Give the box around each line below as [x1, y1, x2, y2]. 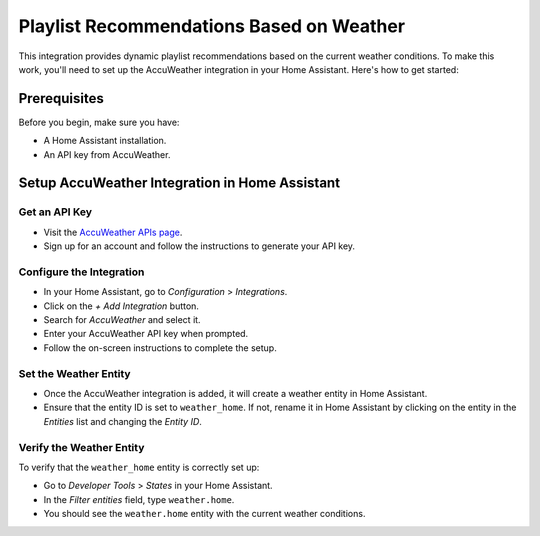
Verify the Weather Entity [18, 440, 145, 454]
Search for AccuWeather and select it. [43, 314, 201, 326]
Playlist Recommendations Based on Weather [18, 15, 405, 37]
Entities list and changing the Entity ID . [43, 415, 202, 427]
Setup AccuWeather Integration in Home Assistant [18, 175, 340, 192]
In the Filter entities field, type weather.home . [43, 493, 235, 505]
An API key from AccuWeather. [43, 148, 171, 160]
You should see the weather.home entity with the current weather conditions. [43, 508, 366, 520]
